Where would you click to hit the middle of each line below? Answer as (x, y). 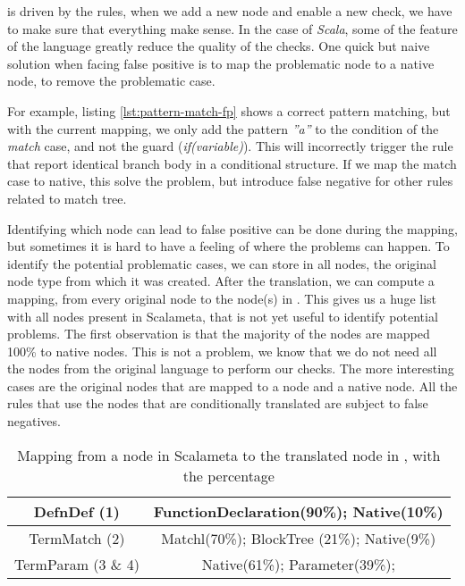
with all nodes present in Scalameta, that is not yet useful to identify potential (223, 316)
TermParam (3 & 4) (77, 564)
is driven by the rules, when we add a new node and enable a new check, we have (230, 11)
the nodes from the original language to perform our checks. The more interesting (231, 368)
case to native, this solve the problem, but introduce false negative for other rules (230, 181)
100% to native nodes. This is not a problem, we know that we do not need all (222, 351)
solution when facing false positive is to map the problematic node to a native (221, 63)
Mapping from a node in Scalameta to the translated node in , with (229, 455)
